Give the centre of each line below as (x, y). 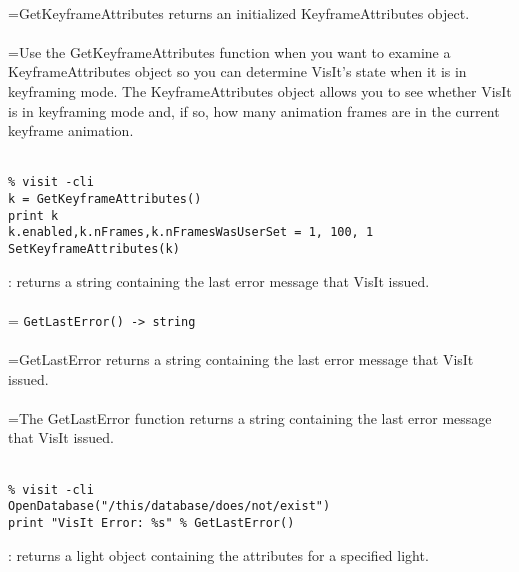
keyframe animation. (71, 130)
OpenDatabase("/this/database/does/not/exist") (169, 506)
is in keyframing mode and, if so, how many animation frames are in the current (254, 110)
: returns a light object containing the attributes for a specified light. (218, 554)
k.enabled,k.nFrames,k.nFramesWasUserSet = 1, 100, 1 (191, 232)
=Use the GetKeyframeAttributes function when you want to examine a (229, 51)
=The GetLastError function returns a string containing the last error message (250, 417)
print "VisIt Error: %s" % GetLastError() (151, 522)
